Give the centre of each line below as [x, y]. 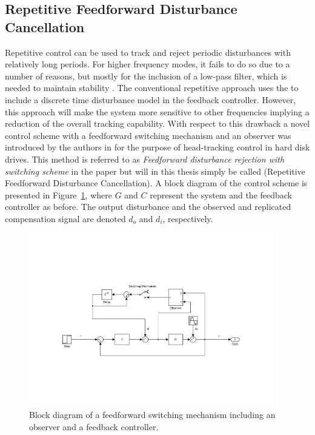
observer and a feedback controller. [94, 426]
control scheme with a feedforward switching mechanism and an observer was [148, 135]
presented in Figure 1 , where [58, 194]
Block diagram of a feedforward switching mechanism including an [152, 415]
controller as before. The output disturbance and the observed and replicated [148, 207]
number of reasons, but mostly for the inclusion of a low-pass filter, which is [146, 76]
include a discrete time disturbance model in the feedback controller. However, [151, 99]
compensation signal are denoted [65, 218]
